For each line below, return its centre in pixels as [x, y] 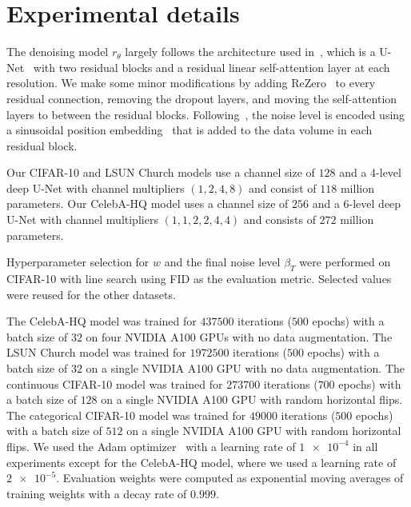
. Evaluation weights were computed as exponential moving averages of [230, 478]
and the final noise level [222, 262]
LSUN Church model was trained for [96, 352]
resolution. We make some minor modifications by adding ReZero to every [191, 83]
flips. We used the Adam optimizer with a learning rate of [151, 446]
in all [365, 446]
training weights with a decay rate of [97, 493]
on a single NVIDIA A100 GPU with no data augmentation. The [245, 368]
